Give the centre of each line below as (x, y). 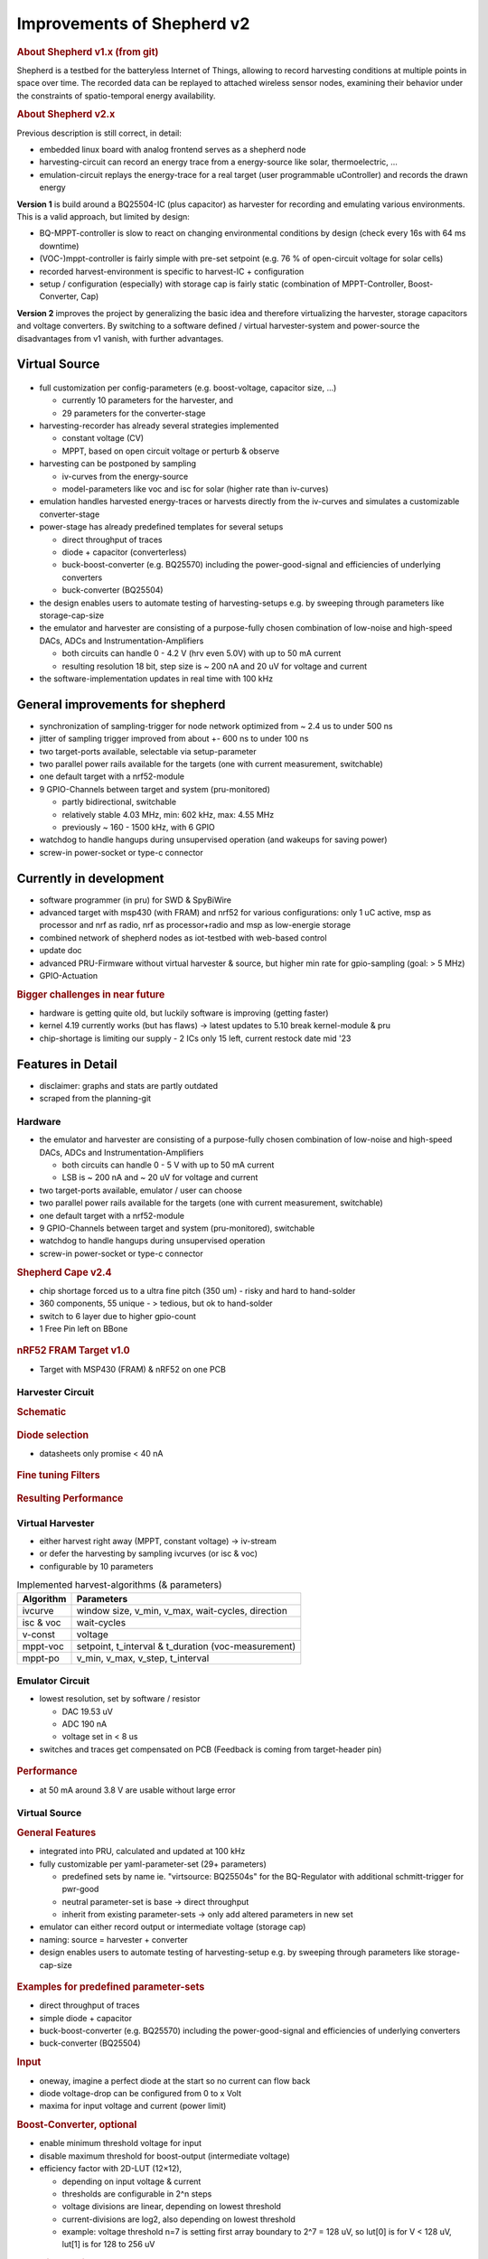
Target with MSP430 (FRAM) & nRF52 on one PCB (132, 1369)
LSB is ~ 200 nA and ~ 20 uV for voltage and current (160, 1177)
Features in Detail (67, 1064)
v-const (39, 1634)
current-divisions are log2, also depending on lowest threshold (178, 2219)
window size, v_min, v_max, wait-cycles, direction (182, 1610)
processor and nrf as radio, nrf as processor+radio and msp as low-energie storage (195, 925)
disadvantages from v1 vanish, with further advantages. (120, 338)
